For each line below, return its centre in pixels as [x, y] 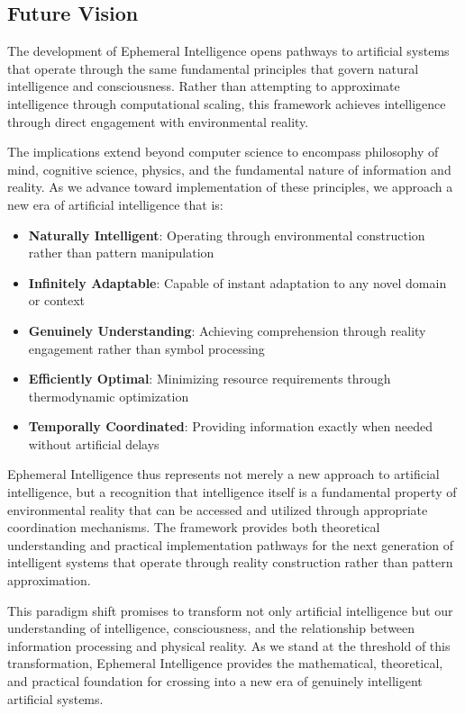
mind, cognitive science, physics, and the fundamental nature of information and [229, 169]
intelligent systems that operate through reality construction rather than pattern [230, 562]
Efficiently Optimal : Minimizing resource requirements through [210, 379]
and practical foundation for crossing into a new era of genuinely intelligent [215, 681]
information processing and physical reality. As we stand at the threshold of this [229, 645]
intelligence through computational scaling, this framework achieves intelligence [227, 103]
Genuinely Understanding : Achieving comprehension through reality [227, 330]
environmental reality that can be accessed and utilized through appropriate [218, 509]
